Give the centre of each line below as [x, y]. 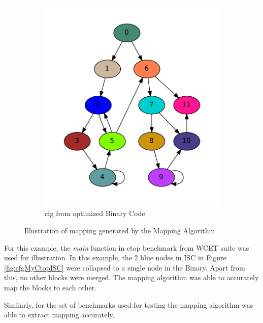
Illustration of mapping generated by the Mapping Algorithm [120, 231]
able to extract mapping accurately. [59, 315]
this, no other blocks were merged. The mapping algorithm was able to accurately [131, 277]
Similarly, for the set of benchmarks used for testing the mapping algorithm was [129, 304]
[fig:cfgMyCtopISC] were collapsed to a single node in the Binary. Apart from [125, 267]
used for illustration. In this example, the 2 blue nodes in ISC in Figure [115, 258]
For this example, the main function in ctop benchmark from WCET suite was [127, 247]
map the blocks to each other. [51, 288]
